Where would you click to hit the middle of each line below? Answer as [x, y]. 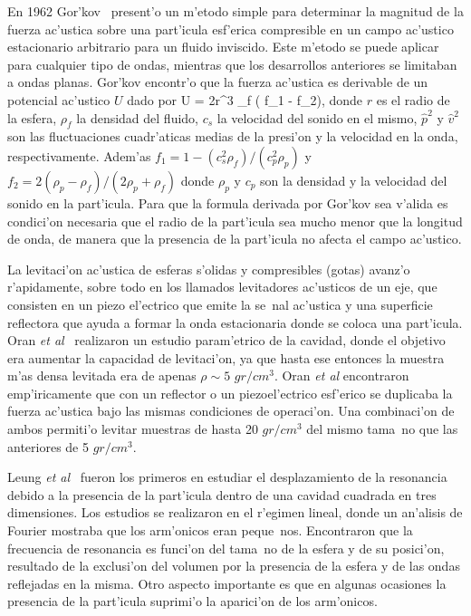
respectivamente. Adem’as [79, 155]
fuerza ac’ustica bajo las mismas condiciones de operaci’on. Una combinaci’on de [231, 411]
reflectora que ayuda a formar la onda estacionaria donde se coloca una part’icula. [235, 322]
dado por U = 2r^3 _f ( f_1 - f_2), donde [245, 99]
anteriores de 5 [48, 446]
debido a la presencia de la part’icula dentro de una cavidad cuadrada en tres [222, 494]
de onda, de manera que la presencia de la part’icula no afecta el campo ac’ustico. [235, 239]
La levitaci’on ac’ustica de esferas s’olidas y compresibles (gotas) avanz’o [209, 269]
